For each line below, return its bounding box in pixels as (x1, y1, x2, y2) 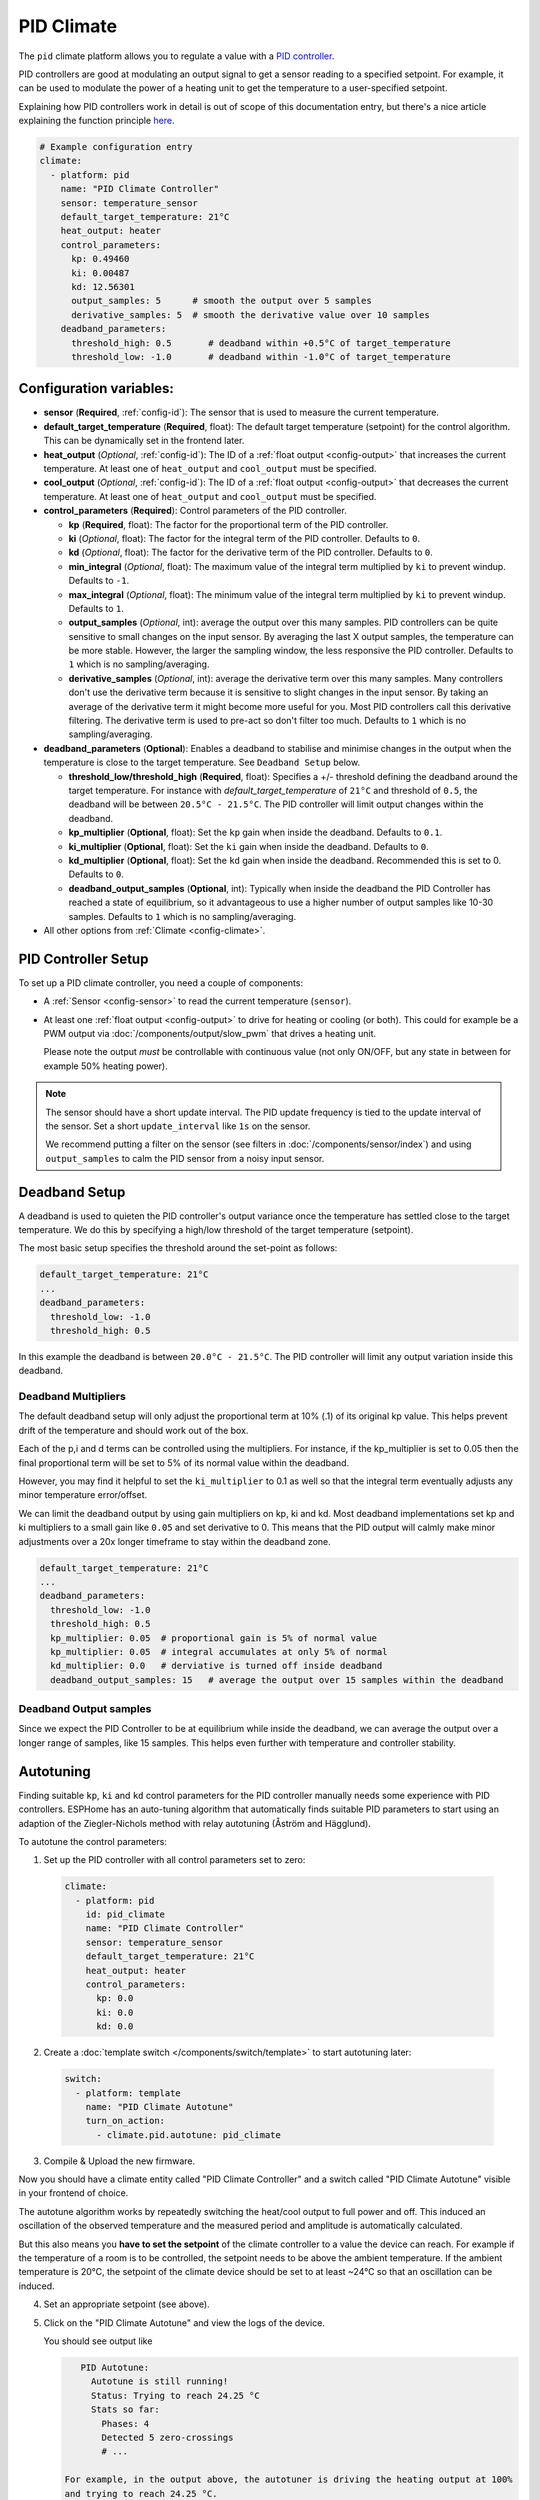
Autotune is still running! (90, 2376, 229, 2387)
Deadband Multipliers (18, 1390, 127, 1404)
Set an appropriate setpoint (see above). (43, 2298, 210, 2310)
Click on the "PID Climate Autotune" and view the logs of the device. (43, 2316, 325, 2329)
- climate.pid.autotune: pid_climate (96, 2129, 282, 2140)
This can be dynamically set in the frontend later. (43, 435, 245, 447)
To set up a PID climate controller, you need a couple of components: (18, 976, 304, 989)
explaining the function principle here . (18, 115, 175, 127)
